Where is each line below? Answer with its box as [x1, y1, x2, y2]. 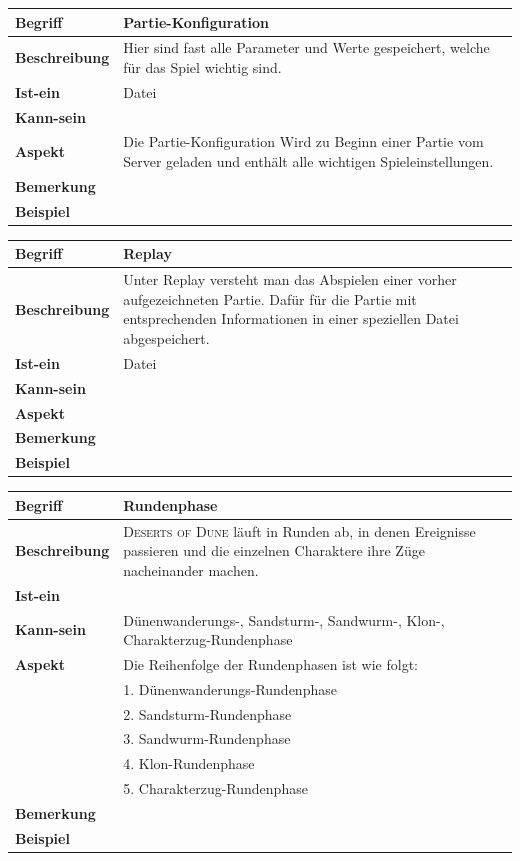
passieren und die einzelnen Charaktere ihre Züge [123, 540, 425, 561]
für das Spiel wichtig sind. [123, 56, 282, 77]
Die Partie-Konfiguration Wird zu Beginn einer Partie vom [123, 131, 484, 152]
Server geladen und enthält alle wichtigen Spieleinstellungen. [123, 151, 494, 172]
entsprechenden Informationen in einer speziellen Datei [123, 308, 459, 329]
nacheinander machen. [123, 559, 259, 580]
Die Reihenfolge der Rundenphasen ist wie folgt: [123, 653, 419, 674]
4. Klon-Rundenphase [123, 753, 255, 774]
